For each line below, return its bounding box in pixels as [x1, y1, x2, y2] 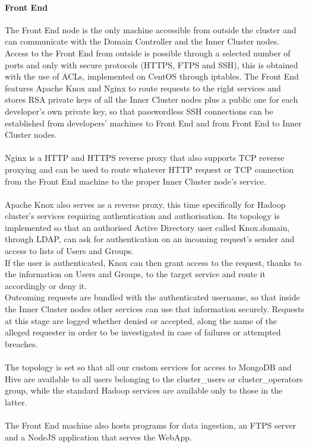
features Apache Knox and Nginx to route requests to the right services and [5, 81, 281, 94]
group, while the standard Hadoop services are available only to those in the [5, 384, 283, 397]
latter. [5, 395, 27, 408]
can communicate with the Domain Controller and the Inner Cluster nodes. [5, 35, 280, 47]
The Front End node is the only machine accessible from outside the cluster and [5, 23, 297, 36]
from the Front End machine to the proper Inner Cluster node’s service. [5, 175, 266, 187]
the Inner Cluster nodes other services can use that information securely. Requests [5, 303, 304, 315]
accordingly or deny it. [5, 279, 87, 291]
